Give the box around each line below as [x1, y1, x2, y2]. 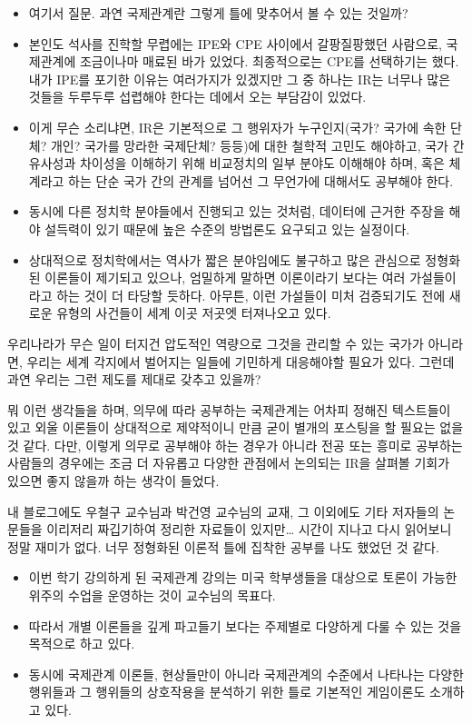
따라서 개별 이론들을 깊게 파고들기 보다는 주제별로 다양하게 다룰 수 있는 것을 [28, 616, 462, 635]
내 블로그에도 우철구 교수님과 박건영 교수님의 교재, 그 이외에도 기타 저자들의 [7, 501, 439, 521]
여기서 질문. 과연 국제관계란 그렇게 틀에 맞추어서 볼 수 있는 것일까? [28, 4, 408, 22]
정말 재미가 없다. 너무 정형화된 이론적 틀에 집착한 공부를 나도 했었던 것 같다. [7, 537, 439, 556]
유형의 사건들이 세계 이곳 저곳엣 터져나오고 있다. [56, 303, 331, 322]
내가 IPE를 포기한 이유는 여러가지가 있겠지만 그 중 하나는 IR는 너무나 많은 [28, 69, 451, 88]
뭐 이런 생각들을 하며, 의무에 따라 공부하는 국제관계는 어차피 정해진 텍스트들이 [7, 400, 451, 419]
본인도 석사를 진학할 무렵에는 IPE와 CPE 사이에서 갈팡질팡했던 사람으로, [28, 34, 442, 53]
